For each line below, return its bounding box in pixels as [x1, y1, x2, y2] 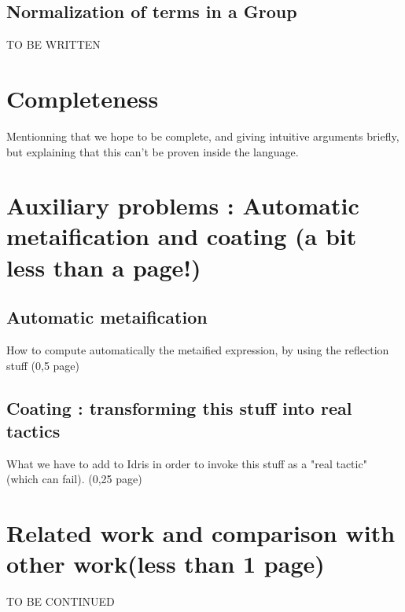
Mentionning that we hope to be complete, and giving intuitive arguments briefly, [6, 127, 399, 144]
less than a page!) [6, 251, 201, 283]
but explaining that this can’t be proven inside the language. [6, 143, 299, 159]
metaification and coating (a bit [6, 220, 357, 252]
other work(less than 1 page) [6, 548, 325, 580]
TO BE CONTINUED [6, 593, 115, 610]
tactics [6, 419, 61, 443]
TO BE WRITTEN [6, 36, 101, 53]
